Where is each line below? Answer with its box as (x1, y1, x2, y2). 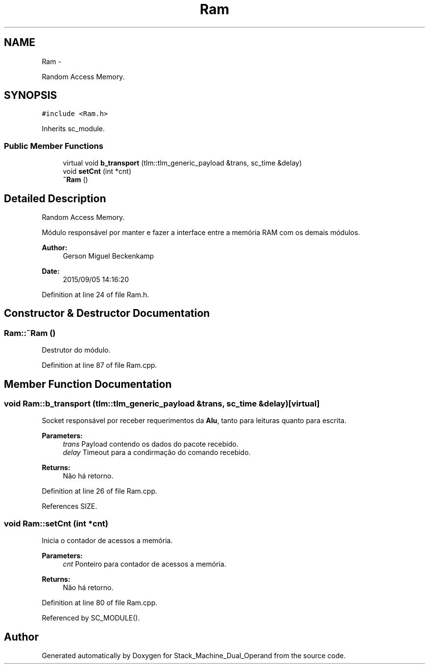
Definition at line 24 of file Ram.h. (42, 290, 149, 299)
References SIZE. (42, 502, 97, 511)
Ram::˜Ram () (4, 328, 56, 338)
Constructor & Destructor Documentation (4, 307, 210, 320)
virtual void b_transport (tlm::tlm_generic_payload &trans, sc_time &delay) (63, 159, 302, 167)
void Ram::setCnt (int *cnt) (4, 518, 108, 528)
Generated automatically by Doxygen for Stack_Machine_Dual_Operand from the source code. (42, 651, 346, 660)
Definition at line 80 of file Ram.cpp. (42, 598, 158, 607)
